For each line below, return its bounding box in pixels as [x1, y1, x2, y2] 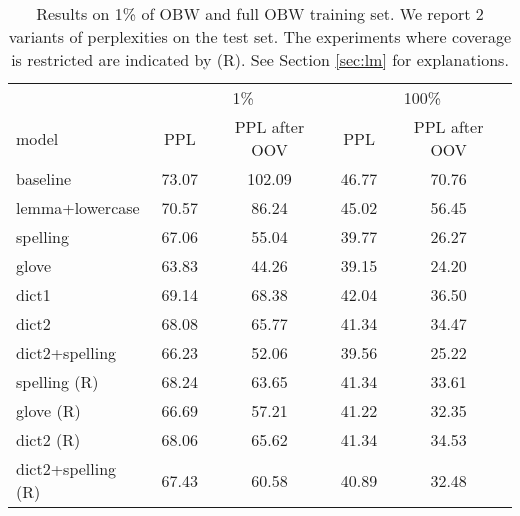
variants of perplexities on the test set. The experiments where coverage [8, 25, 512, 48]
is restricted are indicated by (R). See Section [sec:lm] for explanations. [11, 48, 509, 71]
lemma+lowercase [16, 196, 140, 219]
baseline [16, 167, 72, 190]
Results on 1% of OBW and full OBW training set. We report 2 [36, 2, 484, 25]
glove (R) [16, 399, 81, 422]
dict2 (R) [16, 428, 81, 451]
